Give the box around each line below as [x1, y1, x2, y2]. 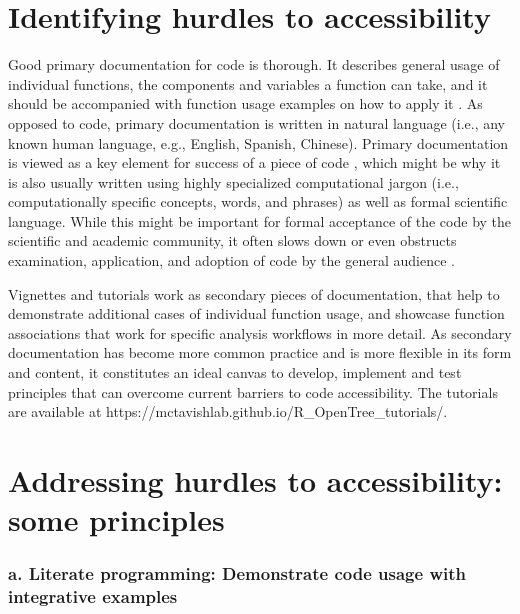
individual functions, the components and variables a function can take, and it [8, 73, 488, 94]
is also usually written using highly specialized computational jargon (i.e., [8, 171, 459, 192]
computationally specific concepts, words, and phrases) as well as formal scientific [8, 191, 508, 212]
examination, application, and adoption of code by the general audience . [8, 250, 455, 271]
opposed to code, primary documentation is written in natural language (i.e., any [8, 112, 505, 133]
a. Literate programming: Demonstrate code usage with [8, 561, 466, 586]
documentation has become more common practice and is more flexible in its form [8, 342, 512, 363]
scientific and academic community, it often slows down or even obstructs [8, 230, 457, 251]
